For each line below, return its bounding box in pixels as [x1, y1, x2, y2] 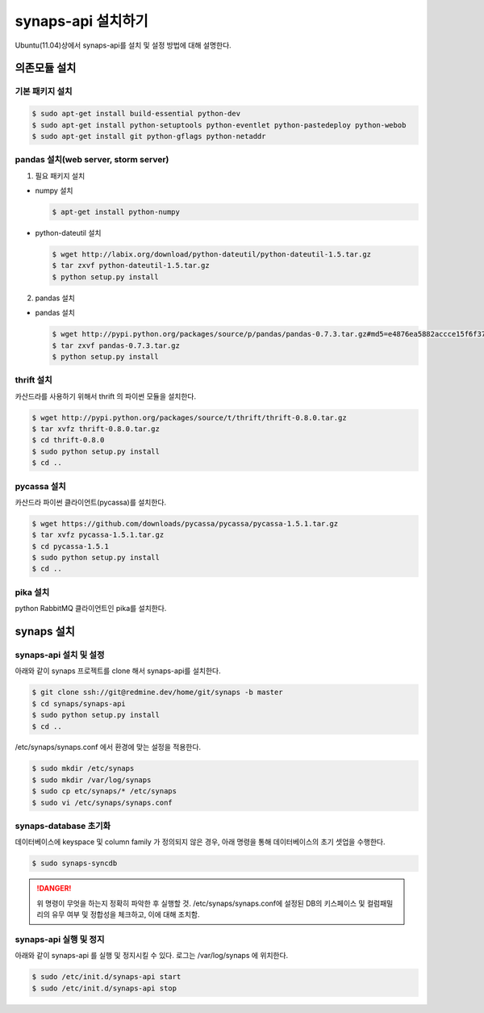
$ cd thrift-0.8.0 [31, 436, 105, 445]
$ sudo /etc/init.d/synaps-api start [31, 973, 181, 982]
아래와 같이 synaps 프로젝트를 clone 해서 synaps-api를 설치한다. [15, 666, 221, 676]
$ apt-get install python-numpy [52, 207, 181, 216]
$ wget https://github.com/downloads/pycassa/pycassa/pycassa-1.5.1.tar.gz [31, 519, 339, 528]
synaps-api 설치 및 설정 [15, 649, 105, 660]
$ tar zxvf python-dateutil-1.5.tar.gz [52, 261, 210, 270]
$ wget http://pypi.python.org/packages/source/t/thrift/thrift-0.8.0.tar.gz [31, 412, 347, 422]
